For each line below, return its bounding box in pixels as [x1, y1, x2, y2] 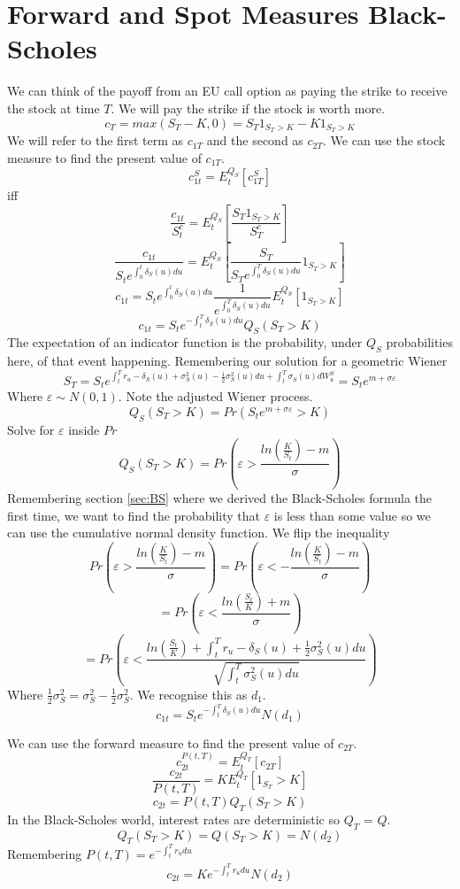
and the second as [206, 131, 303, 150]
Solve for [7, 420, 55, 438]
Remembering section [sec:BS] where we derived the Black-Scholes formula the [7, 489, 433, 507]
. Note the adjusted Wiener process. [118, 387, 313, 406]
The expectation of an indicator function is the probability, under [7, 333, 363, 352]
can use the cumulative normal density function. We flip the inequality [7, 523, 390, 542]
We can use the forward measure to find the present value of [7, 733, 334, 752]
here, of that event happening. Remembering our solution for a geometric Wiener [7, 352, 448, 370]
